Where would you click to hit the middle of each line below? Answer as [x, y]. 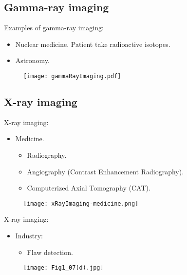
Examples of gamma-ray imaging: [54, 28]
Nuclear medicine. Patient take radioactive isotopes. [93, 44]
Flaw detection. [50, 252]
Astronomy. [32, 60]
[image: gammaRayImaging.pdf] [72, 76]
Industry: [29, 236]
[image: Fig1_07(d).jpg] [64, 268]
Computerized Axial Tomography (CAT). [89, 188]
